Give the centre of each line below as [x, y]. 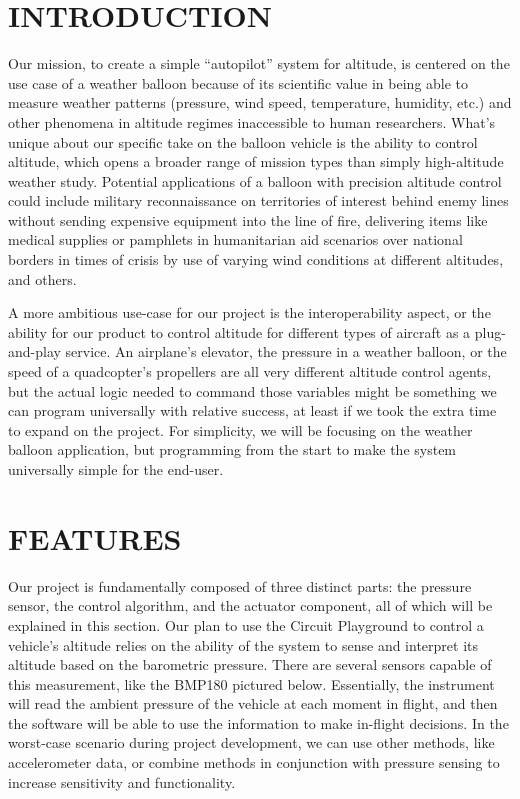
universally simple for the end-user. [116, 469]
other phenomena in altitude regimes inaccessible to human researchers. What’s [252, 121]
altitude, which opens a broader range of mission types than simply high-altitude [256, 161]
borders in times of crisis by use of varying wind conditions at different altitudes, [256, 259]
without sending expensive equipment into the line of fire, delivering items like [248, 219]
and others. [42, 278]
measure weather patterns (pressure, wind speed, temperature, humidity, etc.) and [260, 102]
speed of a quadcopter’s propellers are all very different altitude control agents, [250, 371]
